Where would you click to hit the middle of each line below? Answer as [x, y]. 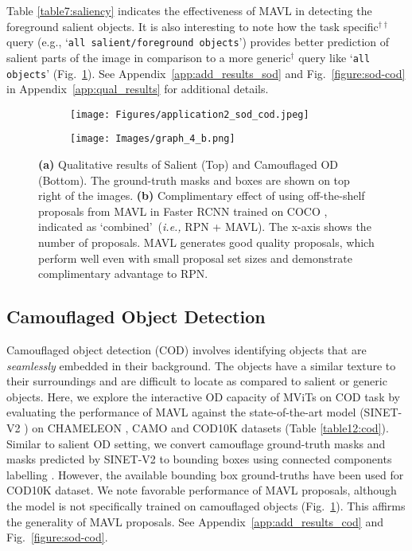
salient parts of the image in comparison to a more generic [149, 57]
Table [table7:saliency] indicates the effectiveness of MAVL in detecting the [189, 10]
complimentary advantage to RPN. [123, 274]
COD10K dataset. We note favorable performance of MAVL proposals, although [202, 490]
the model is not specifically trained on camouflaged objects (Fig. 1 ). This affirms [206, 505]
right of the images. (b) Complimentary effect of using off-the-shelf [202, 195]
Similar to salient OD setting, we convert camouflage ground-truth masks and [196, 443]
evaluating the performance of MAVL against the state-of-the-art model [181, 412]
